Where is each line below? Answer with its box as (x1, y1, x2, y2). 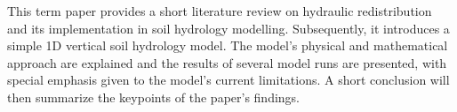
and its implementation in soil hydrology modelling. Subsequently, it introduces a (7, 19, 450, 37)
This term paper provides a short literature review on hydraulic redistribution (7, 2, 432, 19)
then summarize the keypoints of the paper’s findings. (7, 87, 301, 106)
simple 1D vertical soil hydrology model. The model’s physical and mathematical (7, 36, 448, 55)
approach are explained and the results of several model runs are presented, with (7, 53, 447, 71)
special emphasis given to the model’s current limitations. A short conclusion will (7, 71, 450, 89)
